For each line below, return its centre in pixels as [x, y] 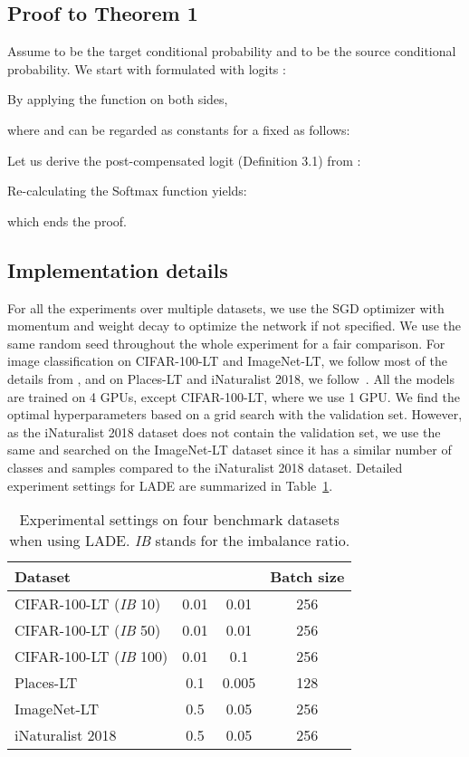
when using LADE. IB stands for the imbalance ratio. [180, 541]
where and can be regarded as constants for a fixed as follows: [179, 129]
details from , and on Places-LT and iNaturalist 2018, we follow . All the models [231, 378]
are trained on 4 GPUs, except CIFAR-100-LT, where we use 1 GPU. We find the [234, 396]
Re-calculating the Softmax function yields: [127, 191]
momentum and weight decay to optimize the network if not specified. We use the [234, 326]
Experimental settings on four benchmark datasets [179, 520]
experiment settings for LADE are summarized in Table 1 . [170, 485]
